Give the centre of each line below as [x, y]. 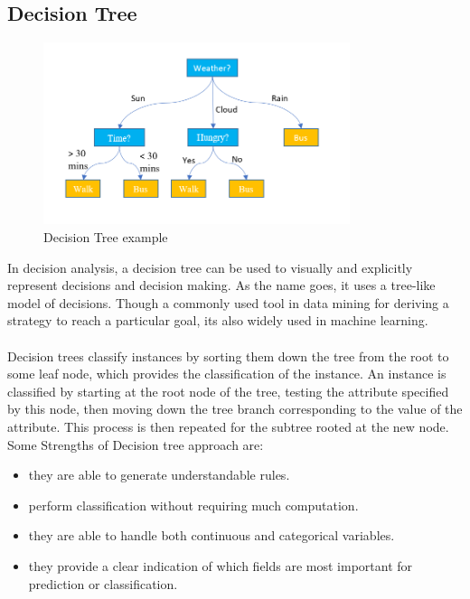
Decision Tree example [106, 237]
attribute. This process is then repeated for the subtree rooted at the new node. [228, 426]
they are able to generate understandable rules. [159, 475]
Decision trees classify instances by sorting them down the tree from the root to [228, 356]
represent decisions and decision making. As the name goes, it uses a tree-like [221, 285]
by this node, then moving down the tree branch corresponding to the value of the [235, 409]
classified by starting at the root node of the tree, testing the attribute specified [228, 391]
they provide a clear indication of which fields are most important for [221, 565]
